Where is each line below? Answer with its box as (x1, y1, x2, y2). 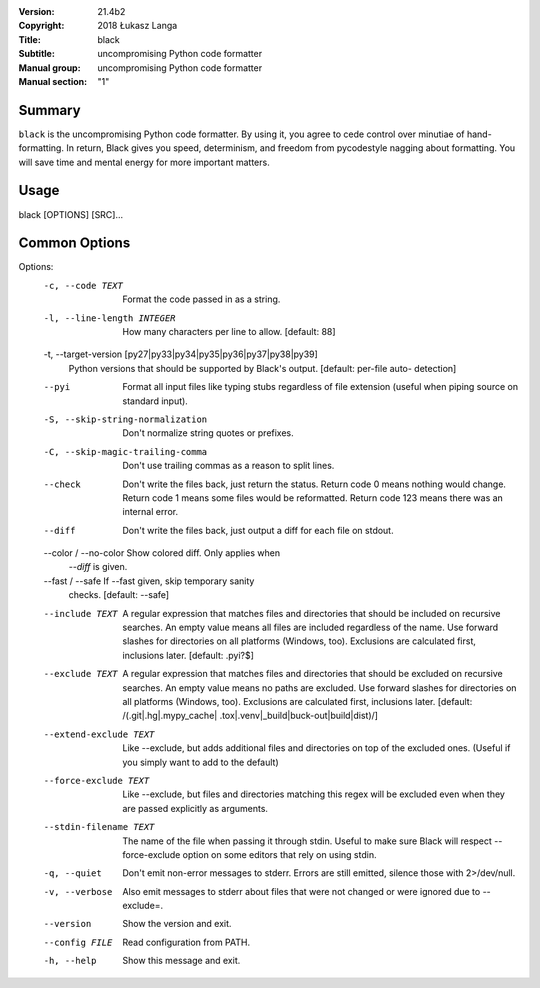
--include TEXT (43, 608, 119, 619)
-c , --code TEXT (43, 280, 124, 291)
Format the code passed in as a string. (122, 293, 281, 305)
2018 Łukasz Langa (97, 20, 178, 32)
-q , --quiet (43, 868, 102, 879)
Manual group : (18, 61, 81, 74)
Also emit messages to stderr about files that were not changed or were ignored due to (122, 885, 481, 897)
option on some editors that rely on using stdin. (182, 848, 377, 860)
